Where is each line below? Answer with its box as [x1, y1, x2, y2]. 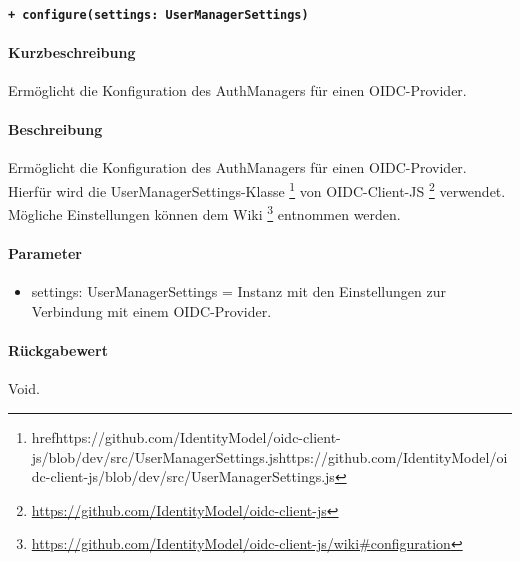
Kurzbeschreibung [8, 41, 136, 62]
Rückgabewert [8, 340, 108, 361]
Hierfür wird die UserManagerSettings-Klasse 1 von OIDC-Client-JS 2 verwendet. [8, 178, 506, 201]
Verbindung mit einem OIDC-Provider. [31, 300, 272, 321]
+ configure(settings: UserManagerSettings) [8, 7, 309, 22]
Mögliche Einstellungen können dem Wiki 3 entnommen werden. [8, 201, 401, 224]
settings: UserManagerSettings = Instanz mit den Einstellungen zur [31, 281, 446, 302]
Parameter [8, 243, 82, 264]
